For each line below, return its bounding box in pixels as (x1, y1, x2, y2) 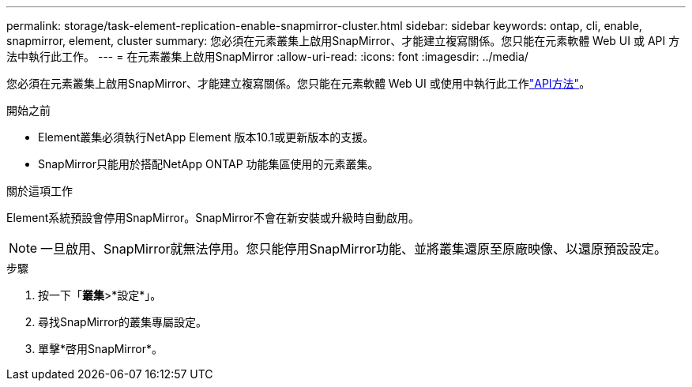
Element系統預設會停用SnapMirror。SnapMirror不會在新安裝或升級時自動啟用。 (6, 211, 420, 224)
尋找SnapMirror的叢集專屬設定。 (38, 315, 207, 329)
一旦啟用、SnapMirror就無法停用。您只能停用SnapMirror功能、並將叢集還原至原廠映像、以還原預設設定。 (40, 241, 668, 257)
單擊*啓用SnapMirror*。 (38, 342, 163, 355)
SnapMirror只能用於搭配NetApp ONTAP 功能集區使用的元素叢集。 (38, 157, 379, 171)
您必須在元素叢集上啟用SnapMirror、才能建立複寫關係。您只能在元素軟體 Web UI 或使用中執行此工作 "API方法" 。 (6, 77, 591, 90)
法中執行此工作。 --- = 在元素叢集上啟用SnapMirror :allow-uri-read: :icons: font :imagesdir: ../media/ (6, 50, 528, 63)
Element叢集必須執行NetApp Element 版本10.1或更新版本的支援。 (38, 130, 374, 144)
